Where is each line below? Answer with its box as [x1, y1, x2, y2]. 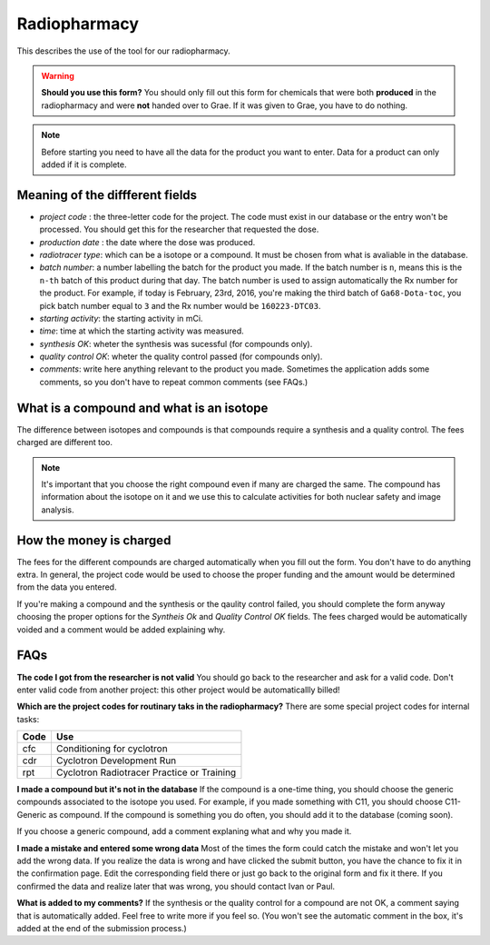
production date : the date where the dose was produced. [39, 236, 256, 247]
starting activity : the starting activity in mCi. [39, 313, 203, 323]
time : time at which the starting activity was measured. [39, 325, 244, 336]
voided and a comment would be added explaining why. [16, 623, 226, 635]
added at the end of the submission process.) [16, 922, 188, 933]
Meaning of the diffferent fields [16, 187, 198, 203]
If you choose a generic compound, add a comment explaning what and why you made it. [16, 826, 352, 837]
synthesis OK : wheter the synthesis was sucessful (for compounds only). [39, 338, 313, 349]
